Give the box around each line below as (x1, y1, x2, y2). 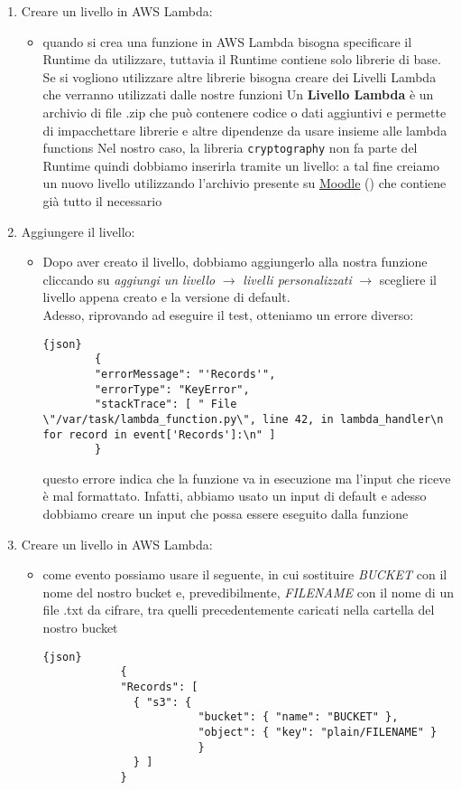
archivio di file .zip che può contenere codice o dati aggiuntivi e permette (42, 102, 447, 121)
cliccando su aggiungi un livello (42, 269, 216, 288)
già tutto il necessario (42, 192, 162, 210)
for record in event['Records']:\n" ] (42, 428, 276, 441)
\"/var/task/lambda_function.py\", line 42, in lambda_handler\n (42, 412, 444, 426)
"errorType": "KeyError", (94, 382, 250, 396)
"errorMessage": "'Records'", (94, 367, 276, 381)
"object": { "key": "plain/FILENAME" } (198, 725, 438, 738)
